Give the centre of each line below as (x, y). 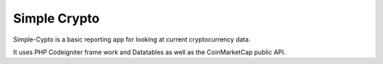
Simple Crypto (56, 18)
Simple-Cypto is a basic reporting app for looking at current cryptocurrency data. (132, 39)
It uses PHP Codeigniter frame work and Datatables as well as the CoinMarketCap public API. (150, 52)
